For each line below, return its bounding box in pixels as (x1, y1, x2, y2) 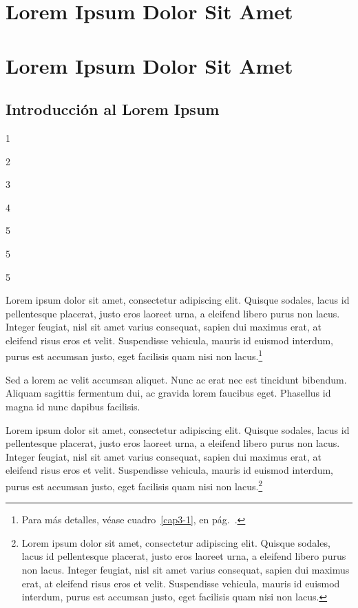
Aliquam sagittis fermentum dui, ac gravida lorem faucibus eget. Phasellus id (6, 386, 331, 400)
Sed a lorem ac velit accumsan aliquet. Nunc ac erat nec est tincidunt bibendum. (6, 372, 347, 386)
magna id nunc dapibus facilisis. (6, 399, 140, 413)
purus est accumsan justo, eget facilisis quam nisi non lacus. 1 (6, 347, 263, 364)
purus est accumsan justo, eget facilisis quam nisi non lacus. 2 (6, 476, 263, 493)
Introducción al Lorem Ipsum (6, 98, 220, 120)
